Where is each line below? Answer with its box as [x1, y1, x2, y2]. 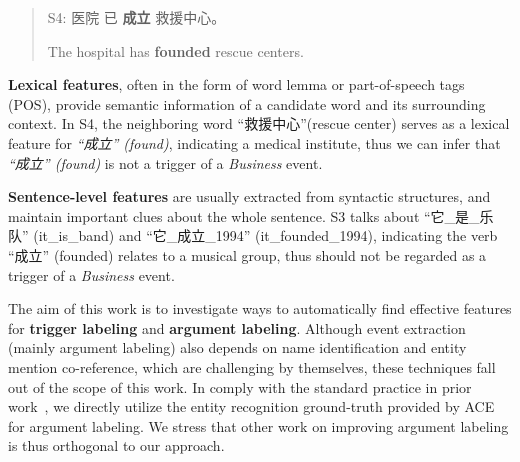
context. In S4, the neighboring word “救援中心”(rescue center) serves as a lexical [8, 113, 510, 134]
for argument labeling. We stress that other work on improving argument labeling [8, 415, 509, 436]
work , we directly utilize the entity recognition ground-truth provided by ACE [8, 396, 495, 417]
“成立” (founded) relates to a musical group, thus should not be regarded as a [8, 244, 487, 265]
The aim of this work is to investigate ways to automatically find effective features [8, 298, 512, 319]
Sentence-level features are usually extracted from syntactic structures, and [8, 186, 491, 207]
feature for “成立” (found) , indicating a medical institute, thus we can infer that [8, 132, 501, 153]
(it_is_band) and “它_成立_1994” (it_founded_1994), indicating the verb [33, 225, 498, 246]
